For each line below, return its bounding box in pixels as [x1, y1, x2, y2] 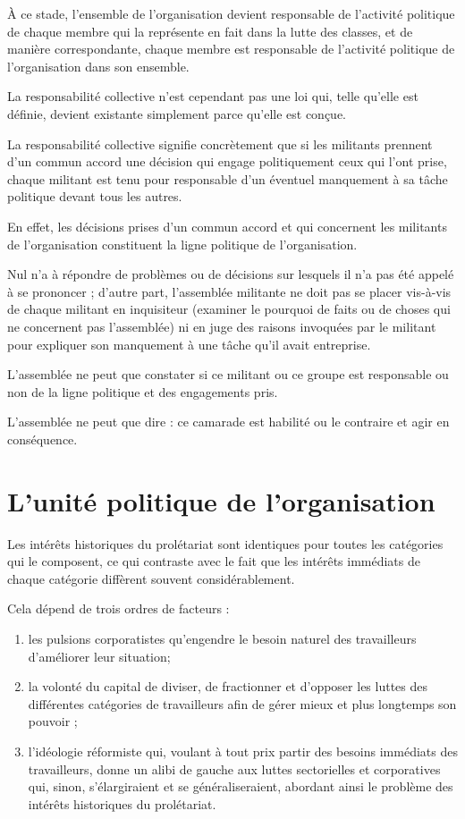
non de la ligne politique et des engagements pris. [7, 382, 278, 401]
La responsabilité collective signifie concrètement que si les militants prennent [7, 134, 433, 153]
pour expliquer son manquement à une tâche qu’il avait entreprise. [7, 334, 371, 353]
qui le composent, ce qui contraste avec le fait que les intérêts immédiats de [7, 552, 420, 570]
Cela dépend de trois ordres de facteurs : [7, 599, 230, 618]
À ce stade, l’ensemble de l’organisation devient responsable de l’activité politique [7, 4, 455, 22]
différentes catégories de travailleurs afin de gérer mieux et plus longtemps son [28, 694, 457, 713]
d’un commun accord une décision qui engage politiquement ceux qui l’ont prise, [7, 152, 447, 171]
